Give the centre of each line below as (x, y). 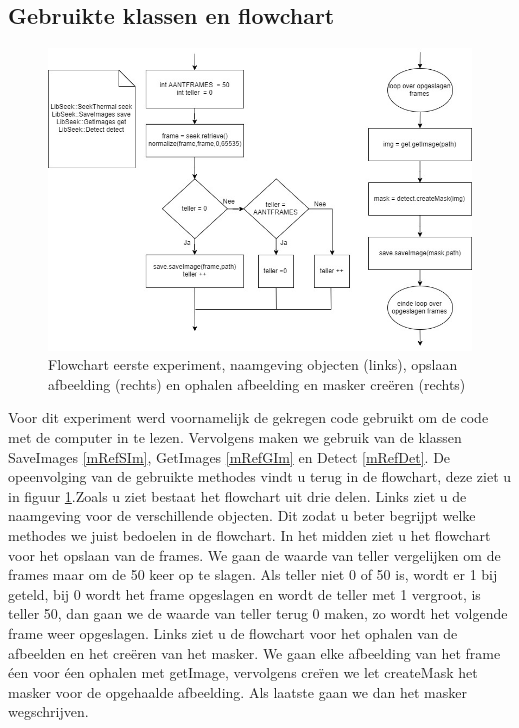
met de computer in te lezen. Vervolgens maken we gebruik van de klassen (235, 436)
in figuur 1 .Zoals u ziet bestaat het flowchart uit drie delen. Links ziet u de (237, 495)
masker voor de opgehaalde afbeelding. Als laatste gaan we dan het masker (237, 691)
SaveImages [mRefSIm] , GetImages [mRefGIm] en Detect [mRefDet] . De (229, 456)
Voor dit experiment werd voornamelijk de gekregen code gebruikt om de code (248, 417)
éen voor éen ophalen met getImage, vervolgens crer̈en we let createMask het (243, 672)
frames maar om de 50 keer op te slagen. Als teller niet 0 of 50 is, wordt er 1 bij (253, 574)
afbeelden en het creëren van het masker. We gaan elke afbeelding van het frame (254, 652)
